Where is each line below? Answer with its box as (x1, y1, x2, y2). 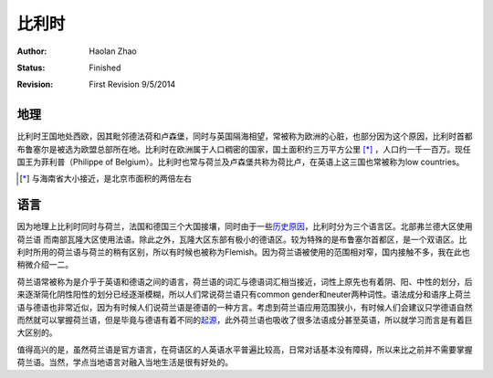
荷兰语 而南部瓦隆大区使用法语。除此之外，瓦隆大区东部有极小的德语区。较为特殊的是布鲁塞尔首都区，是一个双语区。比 (16, 234, 467, 245)
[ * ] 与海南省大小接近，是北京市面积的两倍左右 (19, 173, 192, 184)
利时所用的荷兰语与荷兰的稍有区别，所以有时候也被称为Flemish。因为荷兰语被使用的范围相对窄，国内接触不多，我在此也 (16, 247, 470, 257)
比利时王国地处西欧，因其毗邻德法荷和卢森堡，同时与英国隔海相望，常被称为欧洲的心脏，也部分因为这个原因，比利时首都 (16, 131, 473, 142)
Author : (16, 46, 47, 57)
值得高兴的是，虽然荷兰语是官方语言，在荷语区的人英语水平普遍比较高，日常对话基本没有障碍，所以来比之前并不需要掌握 (16, 343, 473, 355)
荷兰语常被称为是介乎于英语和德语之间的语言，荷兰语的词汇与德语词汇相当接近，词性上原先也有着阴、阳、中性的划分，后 (16, 276, 473, 287)
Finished (89, 62, 121, 73)
